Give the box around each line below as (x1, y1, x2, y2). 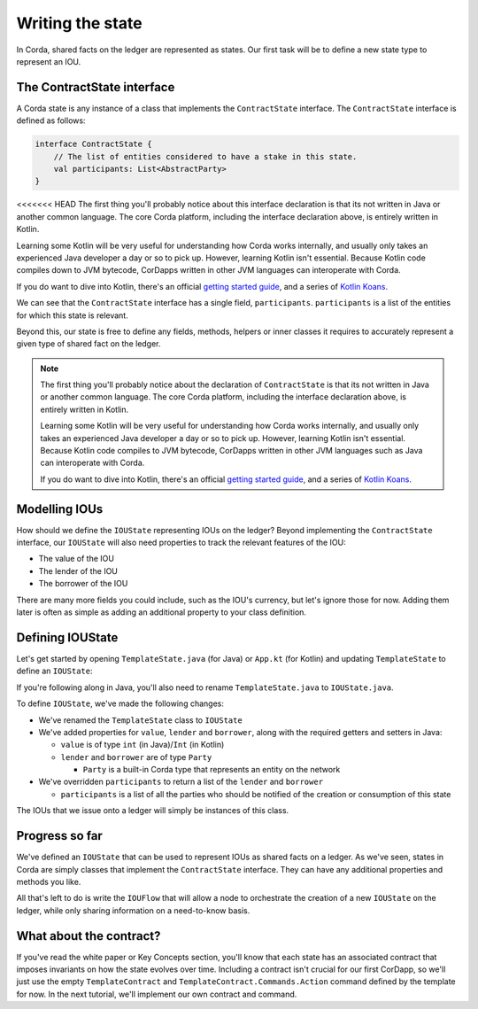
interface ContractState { (35, 139, 152, 150)
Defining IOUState (16, 630, 119, 645)
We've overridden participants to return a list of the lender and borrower (38, 776, 323, 788)
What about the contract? (16, 928, 161, 943)
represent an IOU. (16, 56, 81, 66)
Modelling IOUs (16, 501, 104, 516)
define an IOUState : (16, 665, 93, 677)
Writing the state (16, 13, 143, 33)
